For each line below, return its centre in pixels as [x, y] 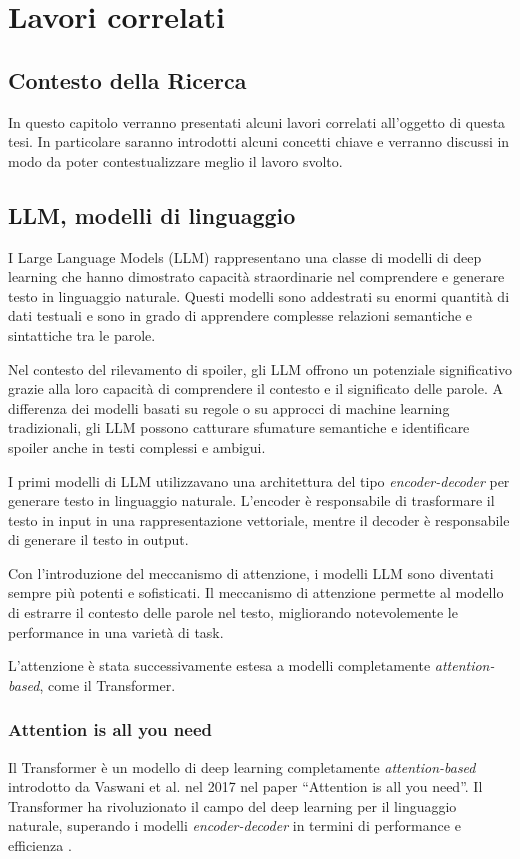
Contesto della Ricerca [127, 79]
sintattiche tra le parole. [82, 334]
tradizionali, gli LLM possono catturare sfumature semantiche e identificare [239, 427]
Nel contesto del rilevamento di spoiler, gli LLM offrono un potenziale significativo [260, 368]
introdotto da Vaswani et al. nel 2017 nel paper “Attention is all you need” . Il [245, 786]
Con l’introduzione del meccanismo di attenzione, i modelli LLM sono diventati [251, 572]
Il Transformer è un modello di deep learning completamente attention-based [242, 766]
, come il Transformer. [107, 684]
